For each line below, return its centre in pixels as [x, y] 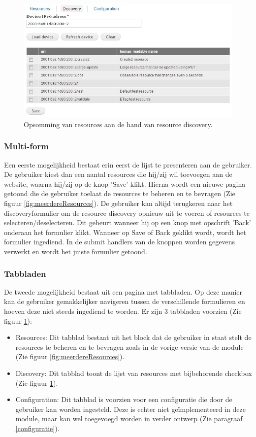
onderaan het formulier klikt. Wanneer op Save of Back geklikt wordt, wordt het [125, 232]
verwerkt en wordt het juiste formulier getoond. [76, 252]
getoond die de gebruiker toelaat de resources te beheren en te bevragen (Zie [120, 193]
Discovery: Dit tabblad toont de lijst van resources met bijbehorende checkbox [134, 373]
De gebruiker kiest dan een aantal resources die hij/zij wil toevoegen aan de [118, 174]
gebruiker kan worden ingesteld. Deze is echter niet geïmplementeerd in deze [130, 409]
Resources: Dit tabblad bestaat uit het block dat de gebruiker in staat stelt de [133, 337]
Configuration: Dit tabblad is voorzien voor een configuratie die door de [124, 399]
